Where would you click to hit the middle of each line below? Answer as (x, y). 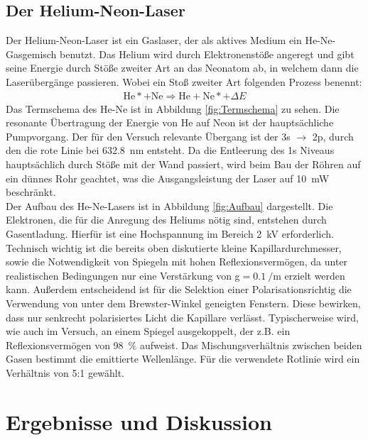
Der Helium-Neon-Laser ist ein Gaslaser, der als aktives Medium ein (154, 40)
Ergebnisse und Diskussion (139, 421)
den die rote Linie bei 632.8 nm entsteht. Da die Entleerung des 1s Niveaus (170, 150)
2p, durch (333, 136)
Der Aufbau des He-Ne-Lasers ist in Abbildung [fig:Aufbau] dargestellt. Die (169, 205)
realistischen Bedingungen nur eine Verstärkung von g (123, 275)
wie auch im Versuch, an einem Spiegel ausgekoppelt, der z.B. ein (148, 331)
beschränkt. (31, 192)
